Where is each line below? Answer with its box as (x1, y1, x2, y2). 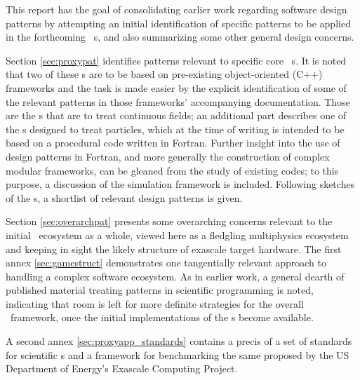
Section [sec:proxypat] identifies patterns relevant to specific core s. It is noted (6, 53, 347, 67)
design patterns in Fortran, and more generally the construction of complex (6, 149, 330, 163)
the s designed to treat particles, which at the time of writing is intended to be (6, 121, 345, 136)
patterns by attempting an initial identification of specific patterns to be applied (6, 15, 351, 30)
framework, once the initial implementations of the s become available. (10, 310, 314, 325)
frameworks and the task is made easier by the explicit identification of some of (6, 80, 347, 95)
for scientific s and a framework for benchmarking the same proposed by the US (6, 347, 349, 362)
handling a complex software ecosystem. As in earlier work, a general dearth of (6, 269, 345, 283)
